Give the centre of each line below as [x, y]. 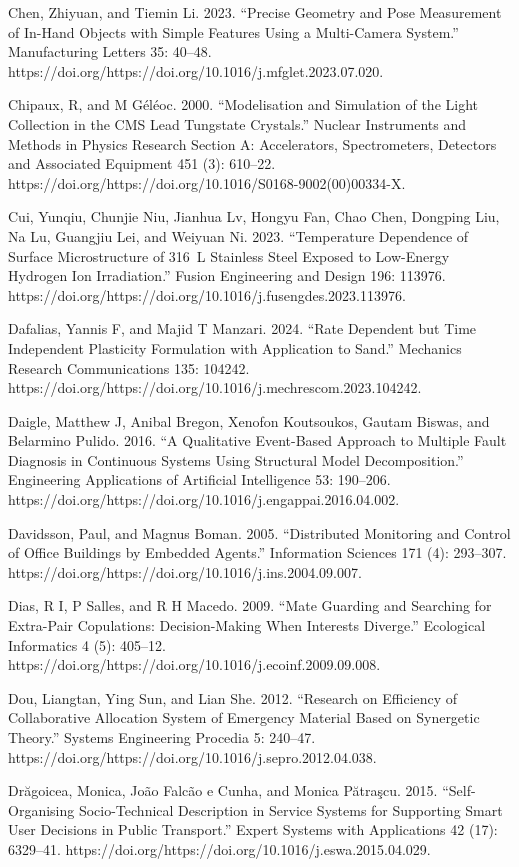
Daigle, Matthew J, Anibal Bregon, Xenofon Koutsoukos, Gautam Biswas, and [249, 420]
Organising [41, 809]
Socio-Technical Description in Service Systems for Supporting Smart [290, 809]
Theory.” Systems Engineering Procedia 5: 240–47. [162, 737]
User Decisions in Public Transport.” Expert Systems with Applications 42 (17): [253, 829]
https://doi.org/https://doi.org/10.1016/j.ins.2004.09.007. [185, 571]
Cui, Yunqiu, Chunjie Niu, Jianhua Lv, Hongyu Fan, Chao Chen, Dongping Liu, [254, 216]
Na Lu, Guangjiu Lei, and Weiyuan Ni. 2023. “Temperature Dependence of [238, 235]
